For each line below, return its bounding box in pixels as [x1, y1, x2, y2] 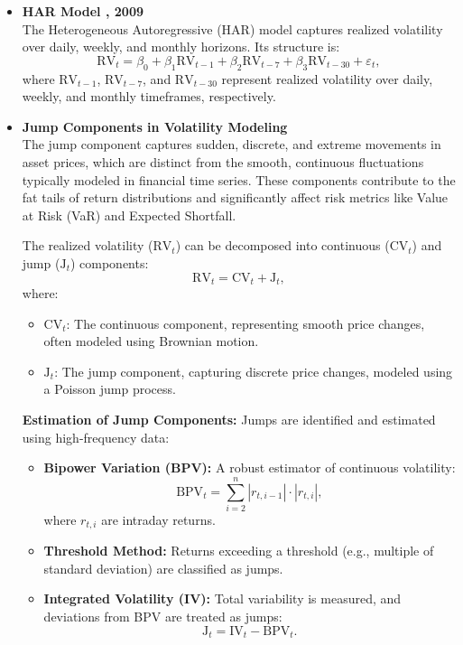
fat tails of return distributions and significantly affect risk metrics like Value [22, 188, 449, 207]
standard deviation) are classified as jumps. [43, 558, 283, 577]
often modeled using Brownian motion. [43, 332, 259, 351]
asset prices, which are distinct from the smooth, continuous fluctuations [22, 152, 424, 171]
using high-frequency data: [22, 427, 170, 446]
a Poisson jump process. [43, 379, 176, 398]
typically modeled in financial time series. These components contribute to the [22, 170, 456, 189]
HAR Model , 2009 [22, 2, 144, 20]
